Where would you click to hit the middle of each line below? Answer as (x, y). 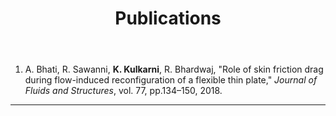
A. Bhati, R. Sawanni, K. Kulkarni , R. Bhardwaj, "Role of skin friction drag (174, 69)
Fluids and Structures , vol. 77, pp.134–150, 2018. (123, 91)
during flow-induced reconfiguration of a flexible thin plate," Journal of (171, 80)
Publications (168, 18)
